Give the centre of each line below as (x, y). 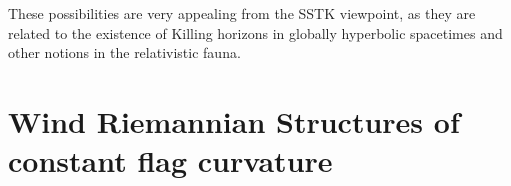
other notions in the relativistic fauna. (124, 52)
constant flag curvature (170, 160)
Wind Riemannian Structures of (234, 120)
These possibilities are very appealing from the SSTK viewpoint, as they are (242, 13)
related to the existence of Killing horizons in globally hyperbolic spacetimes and (255, 32)
